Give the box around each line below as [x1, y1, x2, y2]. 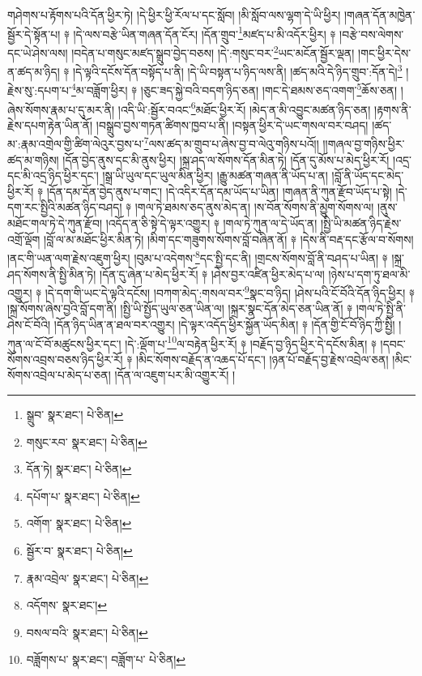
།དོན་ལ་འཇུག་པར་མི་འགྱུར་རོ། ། [114, 366, 236, 383]
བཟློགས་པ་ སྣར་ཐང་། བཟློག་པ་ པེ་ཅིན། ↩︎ [26, 651, 186, 668]
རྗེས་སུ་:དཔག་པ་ [7, 82, 72, 98]
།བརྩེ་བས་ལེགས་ [339, 25, 404, 42]
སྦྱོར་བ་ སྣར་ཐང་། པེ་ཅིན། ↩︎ [26, 541, 133, 558]
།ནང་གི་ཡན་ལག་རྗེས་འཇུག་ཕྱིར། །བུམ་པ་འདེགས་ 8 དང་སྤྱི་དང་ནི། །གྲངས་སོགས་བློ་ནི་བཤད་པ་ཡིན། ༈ [7, 247, 388, 266]
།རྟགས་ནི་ [374, 101, 411, 118]
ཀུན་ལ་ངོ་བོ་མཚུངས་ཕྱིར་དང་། [7, 335, 121, 352]
